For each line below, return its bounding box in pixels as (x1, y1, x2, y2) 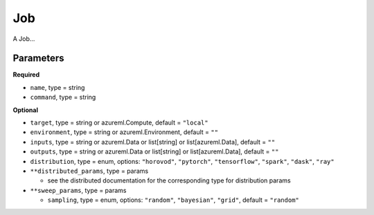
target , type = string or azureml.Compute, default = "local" (30, 118, 208, 127)
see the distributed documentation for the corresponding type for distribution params (47, 176, 291, 185)
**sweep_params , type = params (30, 186, 127, 194)
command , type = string (30, 93, 96, 102)
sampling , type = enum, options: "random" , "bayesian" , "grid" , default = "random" (47, 196, 299, 204)
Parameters (12, 53, 64, 64)
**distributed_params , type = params (30, 167, 149, 175)
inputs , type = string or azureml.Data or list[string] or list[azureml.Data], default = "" (30, 138, 276, 146)
